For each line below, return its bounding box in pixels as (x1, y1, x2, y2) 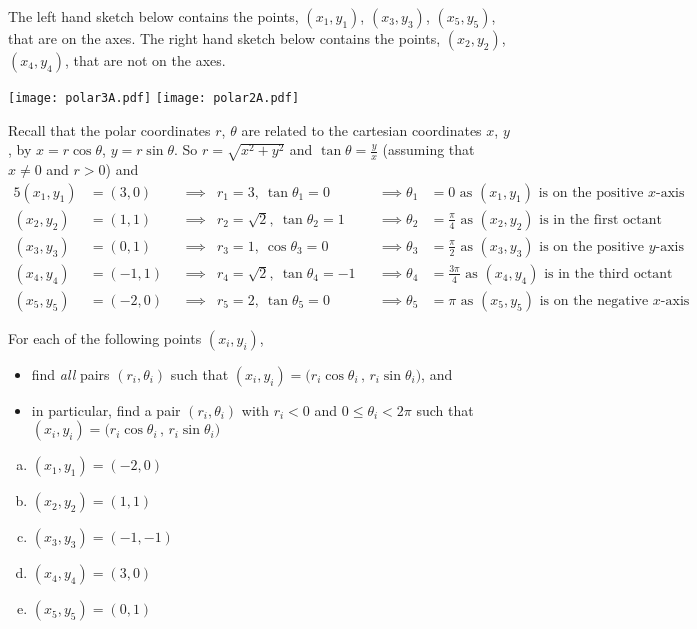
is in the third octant (544, 266, 673, 281)
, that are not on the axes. (64, 50, 226, 70)
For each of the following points (8, 327, 202, 348)
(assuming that (382, 139, 475, 160)
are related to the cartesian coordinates (241, 119, 482, 140)
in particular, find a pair (31, 399, 181, 420)
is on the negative (539, 293, 649, 308)
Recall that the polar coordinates (8, 119, 211, 140)
